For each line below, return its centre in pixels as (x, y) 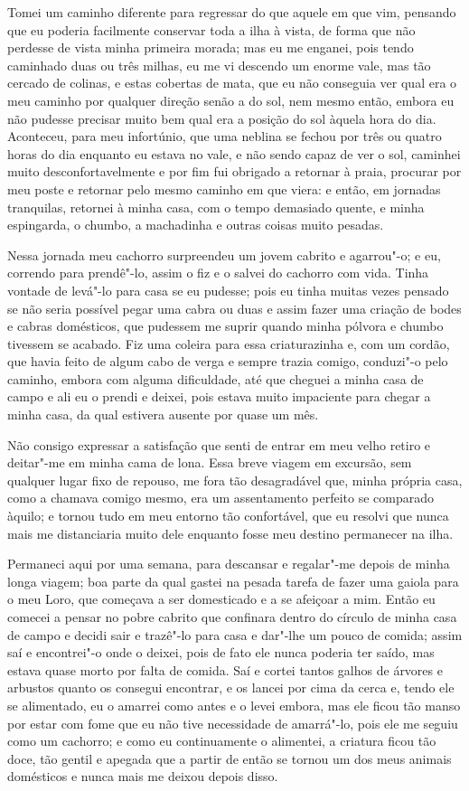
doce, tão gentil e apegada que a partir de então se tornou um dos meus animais (230, 758)
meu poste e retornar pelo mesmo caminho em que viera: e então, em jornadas (224, 188)
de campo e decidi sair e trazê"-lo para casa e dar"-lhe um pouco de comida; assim (235, 634)
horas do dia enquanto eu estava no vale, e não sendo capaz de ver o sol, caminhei (234, 153)
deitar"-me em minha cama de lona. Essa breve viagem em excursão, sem (210, 462)
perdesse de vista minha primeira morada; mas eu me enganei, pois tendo (211, 47)
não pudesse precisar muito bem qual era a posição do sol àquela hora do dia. (222, 118)
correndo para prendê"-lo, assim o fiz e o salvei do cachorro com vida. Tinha (218, 273)
